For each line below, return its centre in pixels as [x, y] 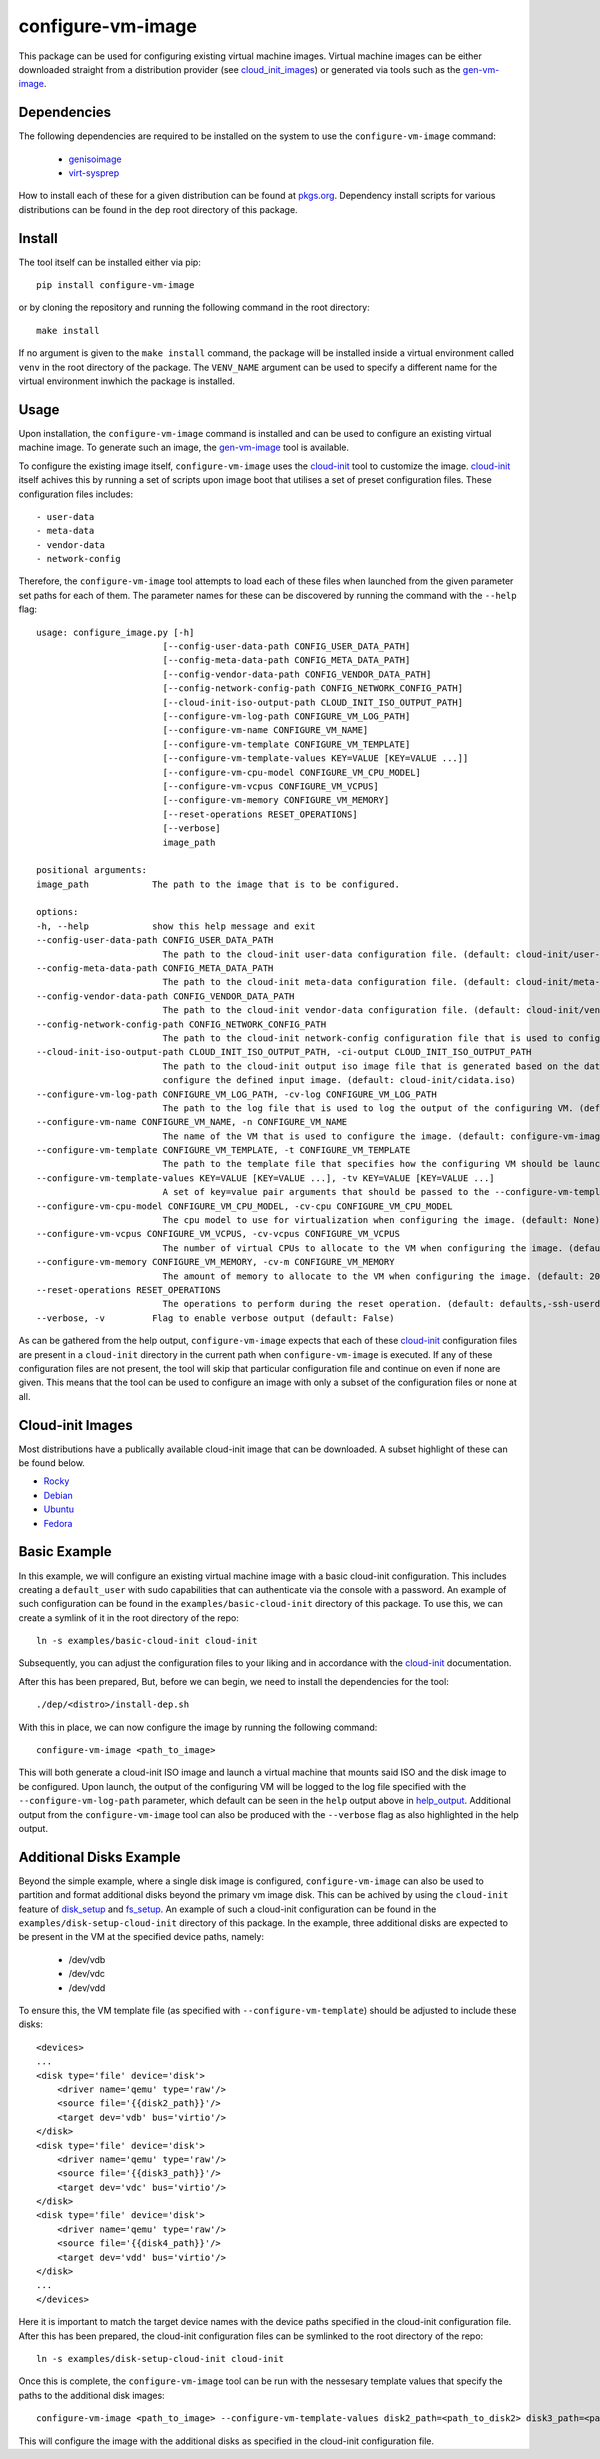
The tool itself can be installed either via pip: [110, 262]
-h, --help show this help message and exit [176, 926]
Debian [58, 1495]
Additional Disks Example [99, 1856]
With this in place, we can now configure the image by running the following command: [198, 1727]
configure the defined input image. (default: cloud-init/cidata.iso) [339, 1080]
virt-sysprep [94, 173]
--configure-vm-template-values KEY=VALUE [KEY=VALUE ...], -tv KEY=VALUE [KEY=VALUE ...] [265, 1178]
